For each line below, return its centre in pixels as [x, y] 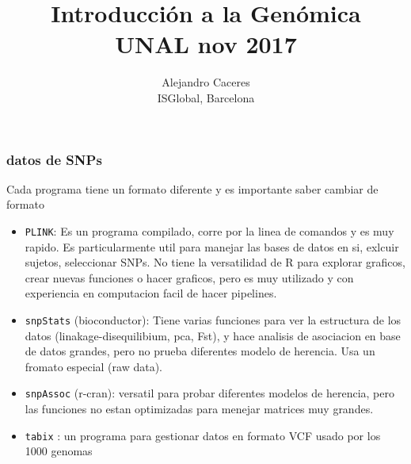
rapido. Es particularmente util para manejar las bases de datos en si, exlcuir [212, 246]
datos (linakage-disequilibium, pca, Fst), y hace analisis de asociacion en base [213, 335]
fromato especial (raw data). [94, 366]
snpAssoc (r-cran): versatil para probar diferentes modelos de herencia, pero [210, 393]
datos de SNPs [54, 159]
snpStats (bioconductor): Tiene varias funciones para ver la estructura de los [213, 320]
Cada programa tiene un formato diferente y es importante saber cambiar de [192, 188]
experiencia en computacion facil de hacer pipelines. [151, 293]
